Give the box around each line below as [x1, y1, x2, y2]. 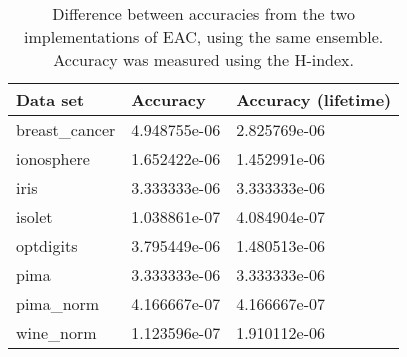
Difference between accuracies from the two [52, 2, 355, 25]
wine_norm [16, 321, 97, 344]
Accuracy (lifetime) [236, 88, 392, 111]
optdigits [16, 234, 78, 257]
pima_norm [16, 292, 100, 315]
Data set [16, 88, 85, 111]
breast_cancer [16, 118, 116, 141]
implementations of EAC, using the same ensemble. [24, 25, 384, 48]
